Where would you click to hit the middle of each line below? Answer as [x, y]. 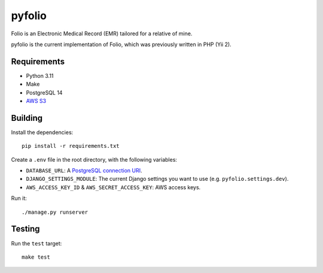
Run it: [19, 198]
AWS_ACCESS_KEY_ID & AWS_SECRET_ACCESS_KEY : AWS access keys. [113, 187]
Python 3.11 [40, 75]
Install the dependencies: [42, 132]
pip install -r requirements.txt [71, 146]
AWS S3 [36, 101]
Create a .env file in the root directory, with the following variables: [94, 159]
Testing [25, 229]
